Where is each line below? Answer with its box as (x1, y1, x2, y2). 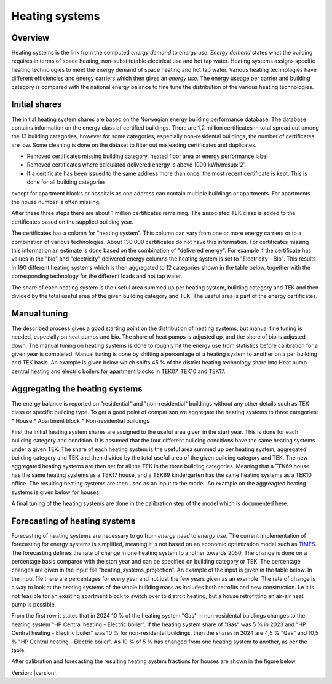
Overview (11, 33, 50, 43)
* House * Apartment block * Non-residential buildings (11, 417, 150, 424)
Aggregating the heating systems (11, 383, 143, 394)
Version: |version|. (11, 669, 58, 676)
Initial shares (11, 99, 62, 110)
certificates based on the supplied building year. (11, 218, 134, 226)
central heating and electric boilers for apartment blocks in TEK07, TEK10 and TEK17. (11, 368, 226, 375)
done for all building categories (26, 178, 106, 186)
